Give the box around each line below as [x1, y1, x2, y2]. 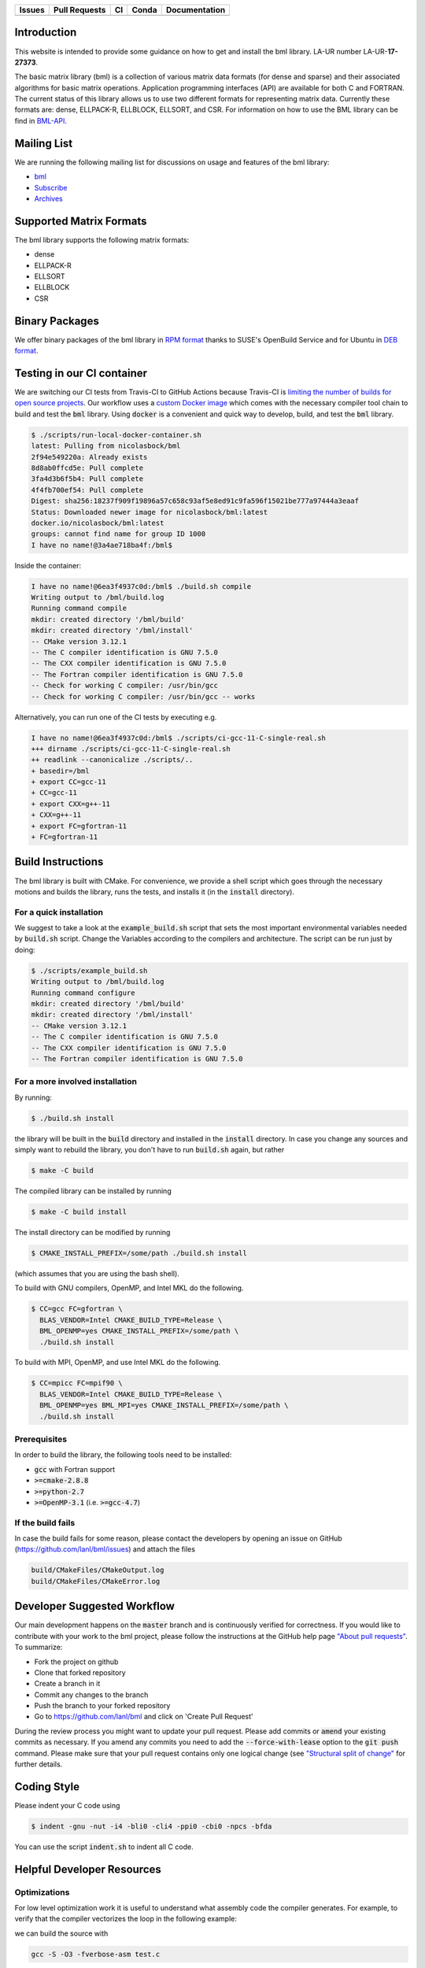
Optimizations [14, 1886, 70, 1897]
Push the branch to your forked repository [34, 1701, 171, 1711]
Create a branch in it [34, 1679, 101, 1689]
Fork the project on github [34, 1657, 119, 1667]
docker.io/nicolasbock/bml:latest [31, 518, 164, 527]
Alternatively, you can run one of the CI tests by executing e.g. [14, 712, 217, 722]
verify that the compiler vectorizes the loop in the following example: [14, 1914, 238, 1924]
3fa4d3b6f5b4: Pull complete [31, 475, 144, 483]
